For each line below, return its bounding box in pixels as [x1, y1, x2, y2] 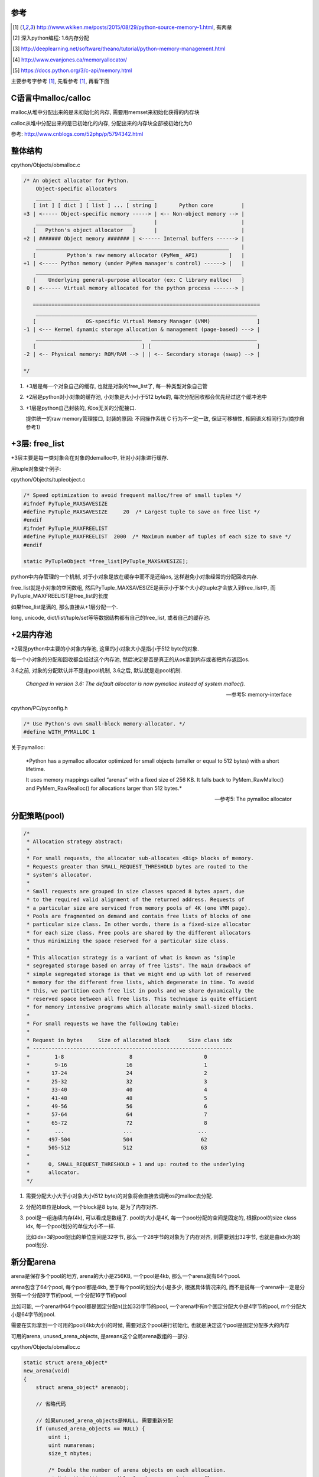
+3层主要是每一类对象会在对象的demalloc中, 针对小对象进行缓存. [11, 454, 168, 461]
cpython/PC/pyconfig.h [11, 704, 68, 711]
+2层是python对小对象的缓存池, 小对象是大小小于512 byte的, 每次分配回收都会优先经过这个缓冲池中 [25, 393, 267, 401]
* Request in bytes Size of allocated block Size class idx [27, 1037, 233, 1043]
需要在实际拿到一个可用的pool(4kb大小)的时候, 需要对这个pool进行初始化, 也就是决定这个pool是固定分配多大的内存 [11, 1322, 289, 1329]
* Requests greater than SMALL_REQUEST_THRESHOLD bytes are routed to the [27, 863, 248, 870]
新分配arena [11, 1257, 56, 1267]
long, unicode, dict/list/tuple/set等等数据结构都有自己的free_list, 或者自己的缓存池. [11, 614, 211, 621]
